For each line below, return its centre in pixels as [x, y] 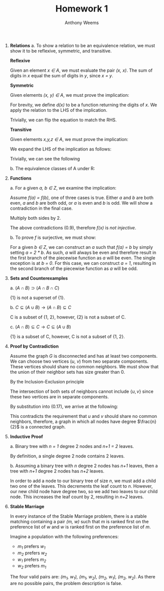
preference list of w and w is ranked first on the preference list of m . [80, 527]
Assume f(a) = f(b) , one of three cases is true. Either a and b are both [82, 197]
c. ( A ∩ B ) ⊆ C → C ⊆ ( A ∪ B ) [40, 327]
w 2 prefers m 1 [32, 566]
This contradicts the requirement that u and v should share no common [83, 416]
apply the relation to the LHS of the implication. [59, 110]
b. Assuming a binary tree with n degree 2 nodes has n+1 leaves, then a [84, 466]
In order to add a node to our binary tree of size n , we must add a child [83, 481]
